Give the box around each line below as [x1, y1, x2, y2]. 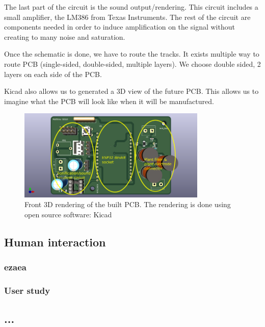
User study [4, 284, 50, 296]
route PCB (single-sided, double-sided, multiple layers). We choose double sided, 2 [4, 58, 261, 69]
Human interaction [4, 234, 106, 249]
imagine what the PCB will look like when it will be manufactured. [4, 95, 214, 106]
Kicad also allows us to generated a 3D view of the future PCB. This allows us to [4, 86, 259, 96]
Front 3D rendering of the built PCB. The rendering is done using [24, 199, 231, 210]
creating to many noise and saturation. [4, 31, 125, 42]
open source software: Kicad [24, 209, 112, 219]
